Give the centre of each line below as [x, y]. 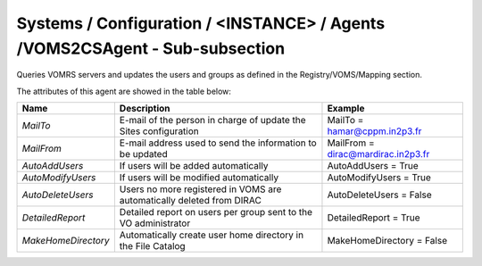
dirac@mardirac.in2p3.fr [378, 154]
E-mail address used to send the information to [218, 143]
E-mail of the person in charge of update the [213, 121]
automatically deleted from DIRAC [191, 201]
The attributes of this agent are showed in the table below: [124, 91]
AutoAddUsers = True [373, 166]
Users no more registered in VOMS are [200, 189]
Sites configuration [159, 131]
